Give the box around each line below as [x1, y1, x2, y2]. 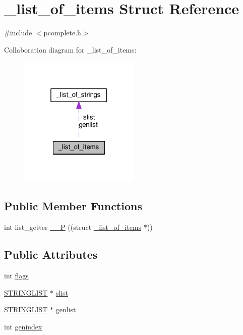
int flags [4, 270, 29, 281]
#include [4, 27, 32, 38]
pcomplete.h [43, 27, 81, 38]
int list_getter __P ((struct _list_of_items [4, 222, 142, 232]
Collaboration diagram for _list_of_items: [4, 44, 137, 55]
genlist [55, 304, 76, 315]
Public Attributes [4, 247, 98, 262]
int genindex [4, 321, 42, 331]
